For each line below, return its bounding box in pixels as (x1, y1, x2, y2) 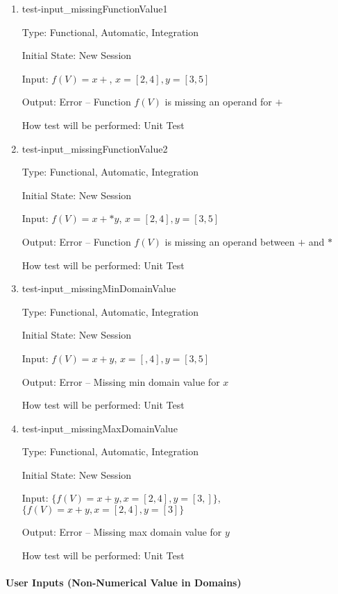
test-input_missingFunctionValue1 (22, 1, 168, 15)
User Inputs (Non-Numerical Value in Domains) (6, 575, 242, 589)
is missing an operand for (164, 94, 272, 109)
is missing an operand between (164, 234, 295, 248)
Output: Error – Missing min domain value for (22, 374, 220, 389)
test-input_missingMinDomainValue (22, 281, 176, 296)
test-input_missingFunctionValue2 (22, 141, 168, 155)
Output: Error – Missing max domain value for (22, 525, 222, 539)
